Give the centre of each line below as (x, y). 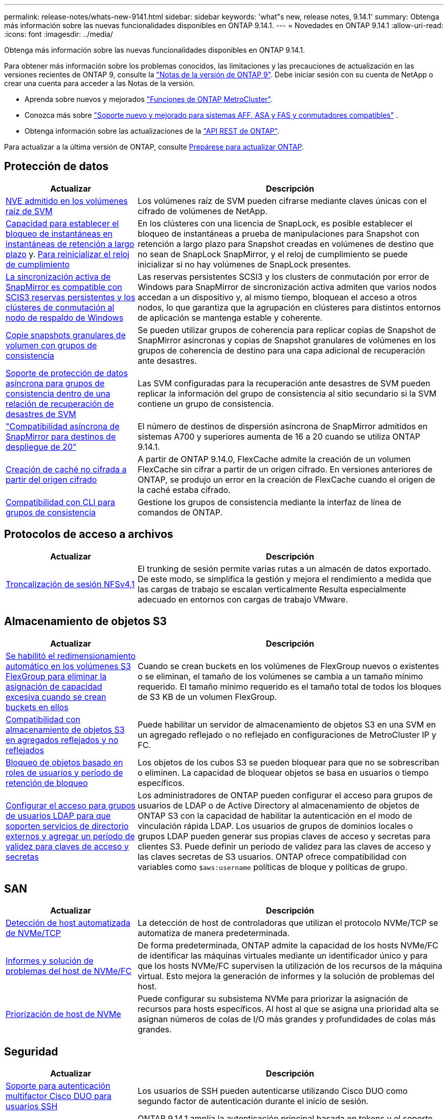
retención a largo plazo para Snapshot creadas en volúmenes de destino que (286, 244)
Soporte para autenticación (58, 1086)
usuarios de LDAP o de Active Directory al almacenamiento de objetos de (279, 805)
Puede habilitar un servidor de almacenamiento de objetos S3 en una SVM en (287, 724)
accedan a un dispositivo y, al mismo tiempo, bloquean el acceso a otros (277, 297)
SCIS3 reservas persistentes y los (71, 297)
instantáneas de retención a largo (70, 244)
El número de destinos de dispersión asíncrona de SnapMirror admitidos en (283, 426)
